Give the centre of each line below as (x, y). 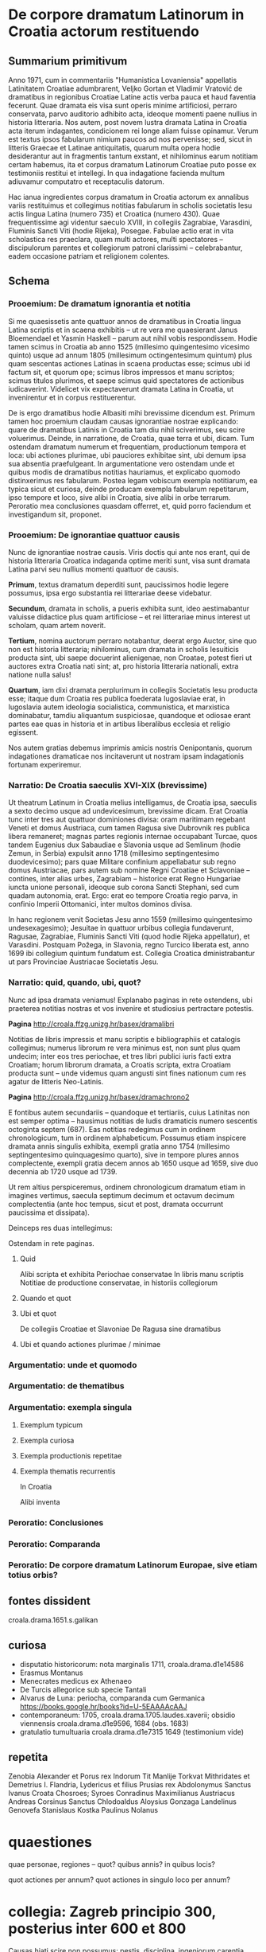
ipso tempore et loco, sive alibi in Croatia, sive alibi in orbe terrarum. (120, 497)
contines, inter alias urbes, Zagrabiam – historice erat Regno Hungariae (124, 879)
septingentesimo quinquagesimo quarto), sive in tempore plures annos (124, 1154)
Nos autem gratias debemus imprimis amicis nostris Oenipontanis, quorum (130, 748)
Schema (29, 281)
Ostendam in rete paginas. (52, 1243)
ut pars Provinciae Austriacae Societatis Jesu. (83, 962)
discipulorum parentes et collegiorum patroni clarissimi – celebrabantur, (125, 248)
